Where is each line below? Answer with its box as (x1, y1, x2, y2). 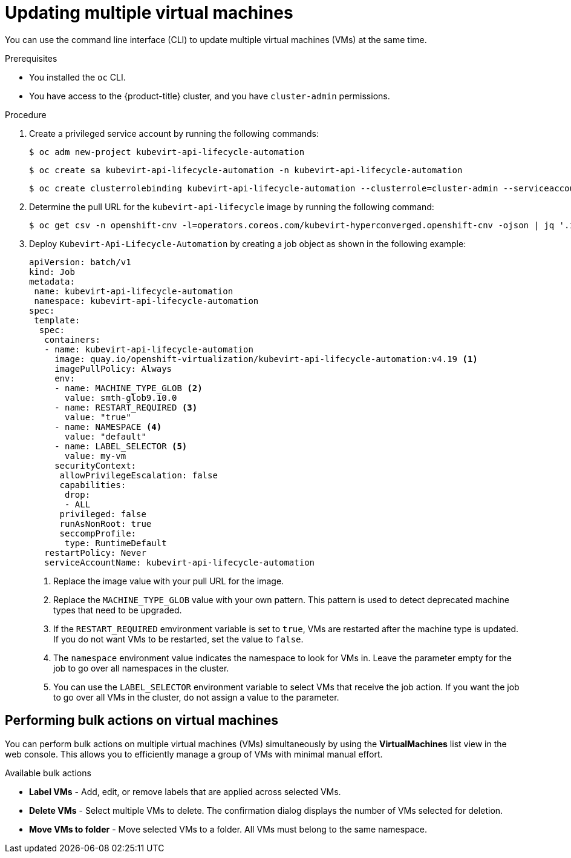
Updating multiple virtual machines (5, 2, 293, 23)
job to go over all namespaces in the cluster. (53, 662, 229, 673)
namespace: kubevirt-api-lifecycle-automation (34, 295, 259, 306)
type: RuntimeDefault (65, 538, 167, 548)
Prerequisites (5, 53, 57, 64)
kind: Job (29, 266, 75, 277)
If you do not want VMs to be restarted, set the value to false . (53, 633, 304, 644)
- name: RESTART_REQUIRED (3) (54, 402, 198, 412)
